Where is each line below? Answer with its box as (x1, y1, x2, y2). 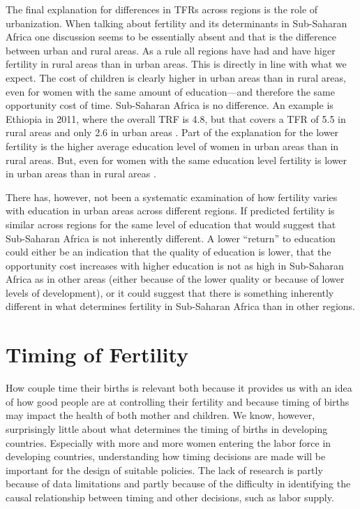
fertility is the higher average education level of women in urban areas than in (6, 138, 339, 153)
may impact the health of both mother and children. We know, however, (6, 408, 315, 422)
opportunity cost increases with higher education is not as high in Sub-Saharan (6, 258, 344, 272)
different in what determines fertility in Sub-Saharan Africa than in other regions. (6, 299, 355, 313)
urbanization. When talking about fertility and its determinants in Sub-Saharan (6, 15, 347, 30)
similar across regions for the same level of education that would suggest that (6, 216, 336, 231)
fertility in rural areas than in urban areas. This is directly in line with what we (6, 57, 347, 71)
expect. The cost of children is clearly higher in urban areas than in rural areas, (6, 70, 346, 84)
